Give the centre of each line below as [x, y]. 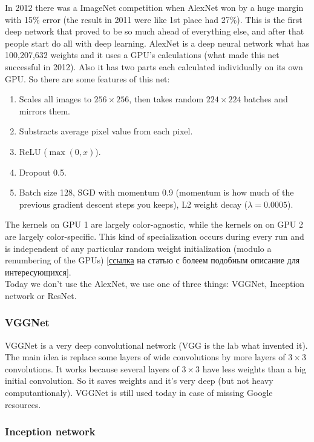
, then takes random [166, 99]
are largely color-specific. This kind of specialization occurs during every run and [155, 236]
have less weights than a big [254, 368]
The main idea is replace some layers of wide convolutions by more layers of [145, 357]
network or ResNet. [41, 295]
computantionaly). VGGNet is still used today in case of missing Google [139, 393]
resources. [23, 404]
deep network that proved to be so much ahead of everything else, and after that [155, 31]
